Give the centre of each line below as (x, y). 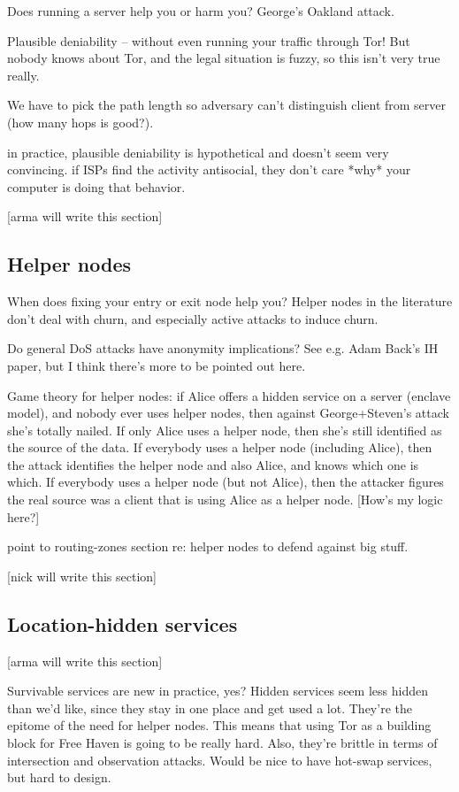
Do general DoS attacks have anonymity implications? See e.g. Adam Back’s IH (223, 348)
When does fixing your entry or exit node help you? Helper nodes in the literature (230, 301)
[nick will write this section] (82, 576)
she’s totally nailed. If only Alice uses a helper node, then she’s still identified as (225, 430)
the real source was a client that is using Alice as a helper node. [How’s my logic (225, 500)
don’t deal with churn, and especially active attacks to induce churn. (193, 318)
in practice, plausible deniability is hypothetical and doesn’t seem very (198, 152)
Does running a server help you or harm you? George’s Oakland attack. (201, 11)
